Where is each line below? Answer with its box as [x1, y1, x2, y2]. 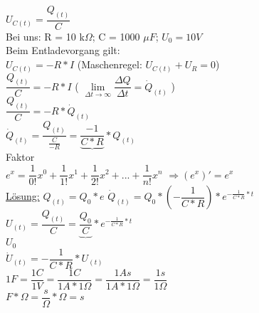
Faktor [6, 149, 35, 164]
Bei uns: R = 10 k [6, 28, 85, 43]
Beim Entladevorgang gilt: [6, 43, 120, 58]
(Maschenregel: [77, 57, 142, 72]
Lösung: [6, 189, 40, 203]
